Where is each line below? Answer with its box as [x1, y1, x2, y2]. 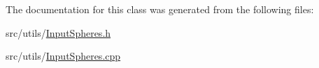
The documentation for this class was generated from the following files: [6, 2, 314, 16]
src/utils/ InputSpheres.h [6, 25, 111, 40]
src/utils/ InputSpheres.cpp [6, 49, 121, 63]
